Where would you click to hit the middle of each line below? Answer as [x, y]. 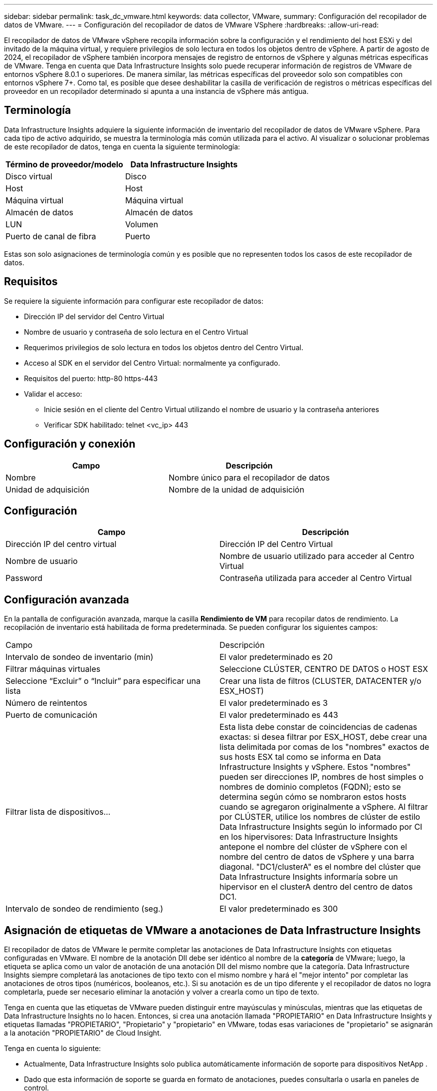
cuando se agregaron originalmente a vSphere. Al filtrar [324, 807]
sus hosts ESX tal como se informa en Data [300, 757]
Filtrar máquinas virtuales [53, 669]
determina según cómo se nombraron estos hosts [313, 797]
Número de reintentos [46, 703]
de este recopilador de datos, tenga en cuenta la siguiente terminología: [122, 146]
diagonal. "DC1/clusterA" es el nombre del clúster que [320, 867]
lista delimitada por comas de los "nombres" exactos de [325, 747]
